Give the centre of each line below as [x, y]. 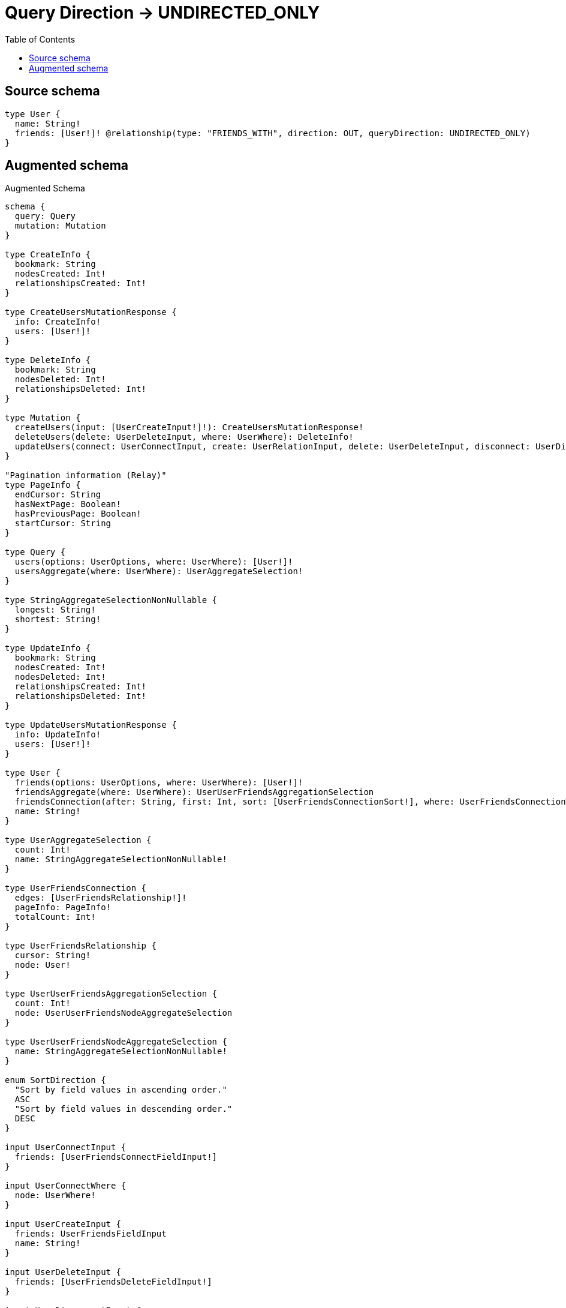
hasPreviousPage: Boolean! [78, 514]
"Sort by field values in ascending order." [121, 1090]
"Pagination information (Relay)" [86, 475]
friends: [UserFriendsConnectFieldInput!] [116, 1157]
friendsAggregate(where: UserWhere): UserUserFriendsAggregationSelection [194, 792]
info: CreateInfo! [58, 322]
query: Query [45, 216]
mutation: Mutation [60, 226]
